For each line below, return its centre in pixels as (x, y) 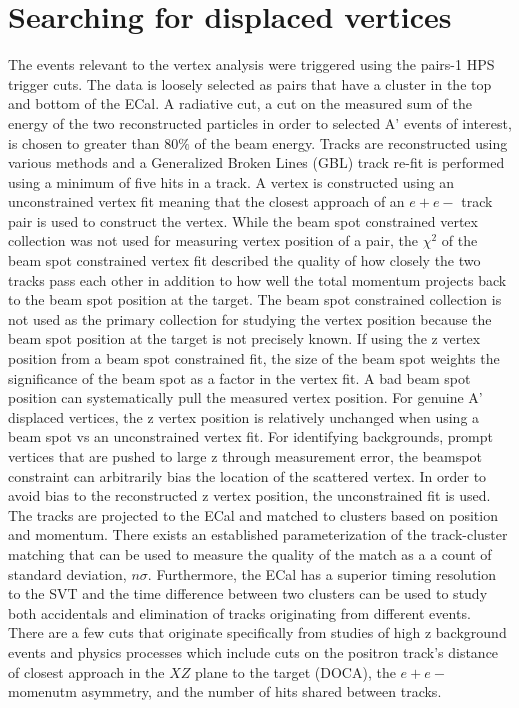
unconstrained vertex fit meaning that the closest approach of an (206, 201)
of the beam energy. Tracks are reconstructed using (351, 142)
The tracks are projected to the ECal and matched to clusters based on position (253, 514)
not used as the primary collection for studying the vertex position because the (250, 318)
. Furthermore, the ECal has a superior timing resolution (322, 573)
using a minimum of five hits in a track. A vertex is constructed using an (231, 181)
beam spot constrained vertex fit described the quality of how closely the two (244, 260)
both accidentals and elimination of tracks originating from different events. (239, 612)
